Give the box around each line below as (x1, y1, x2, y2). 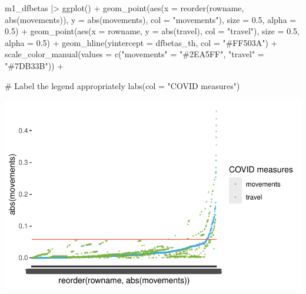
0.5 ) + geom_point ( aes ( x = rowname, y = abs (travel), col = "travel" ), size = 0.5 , (5, 25, 300, 37)
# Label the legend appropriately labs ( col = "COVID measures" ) (5, 79, 240, 92)
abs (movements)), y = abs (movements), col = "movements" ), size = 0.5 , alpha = (5, 13, 297, 25)
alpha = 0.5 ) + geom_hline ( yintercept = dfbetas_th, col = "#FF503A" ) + (5, 36, 278, 48)
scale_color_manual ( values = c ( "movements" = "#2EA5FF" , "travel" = (5, 48, 264, 60)
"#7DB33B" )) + (5, 59, 64, 71)
